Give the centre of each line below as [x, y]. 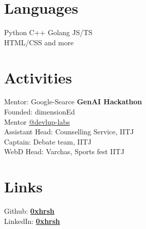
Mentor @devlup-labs [37, 121]
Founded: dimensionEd [40, 112]
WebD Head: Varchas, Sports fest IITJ [64, 151]
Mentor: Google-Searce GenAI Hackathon [73, 102]
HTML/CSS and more [39, 42]
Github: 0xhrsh [29, 211]
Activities [38, 77]
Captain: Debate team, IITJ [48, 141]
